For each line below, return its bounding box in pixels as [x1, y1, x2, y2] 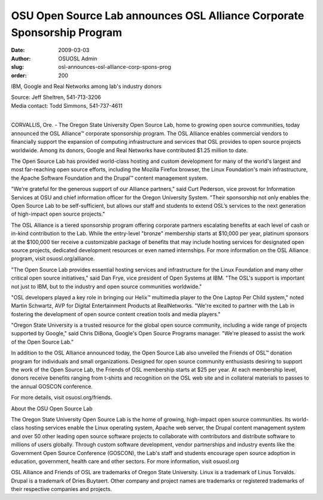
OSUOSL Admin [58, 54, 97, 62]
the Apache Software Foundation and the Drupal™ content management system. [11, 174, 209, 181]
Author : [11, 54, 31, 62]
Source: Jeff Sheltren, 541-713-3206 [11, 93, 101, 101]
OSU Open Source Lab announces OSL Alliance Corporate [11, 9, 304, 22]
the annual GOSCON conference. [11, 383, 93, 390]
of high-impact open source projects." [11, 210, 105, 218]
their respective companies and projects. [11, 486, 112, 493]
